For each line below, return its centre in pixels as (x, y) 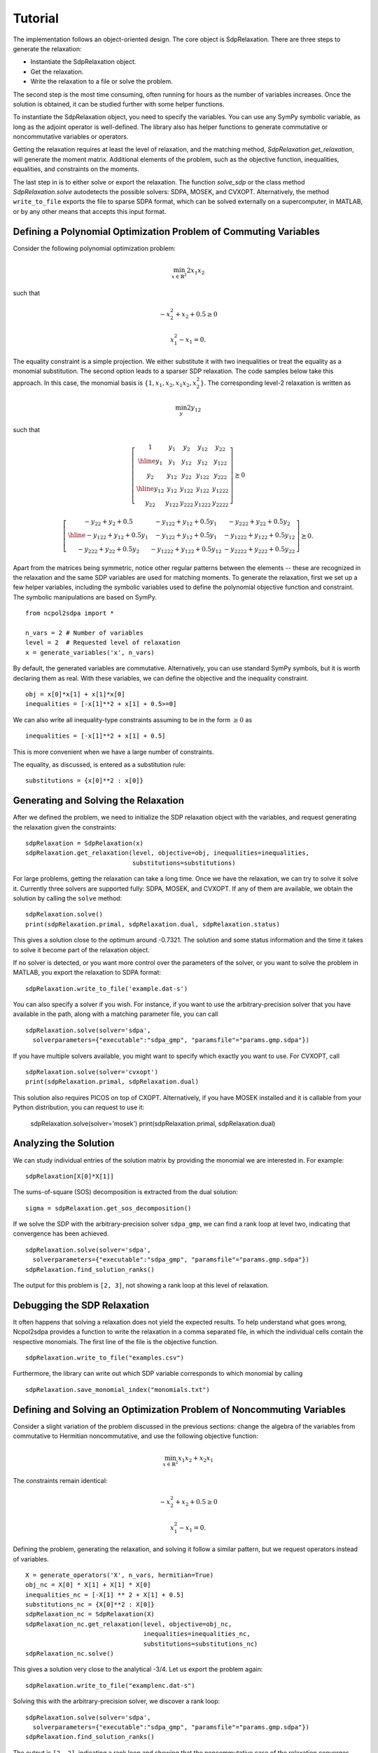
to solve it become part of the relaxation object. (81, 949)
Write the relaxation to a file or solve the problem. (101, 81)
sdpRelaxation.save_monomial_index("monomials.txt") (118, 1389)
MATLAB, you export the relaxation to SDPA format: (87, 973)
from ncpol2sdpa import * (70, 613)
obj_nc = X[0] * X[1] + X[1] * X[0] (88, 1585)
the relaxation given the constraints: (65, 827)
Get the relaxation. (57, 72)
